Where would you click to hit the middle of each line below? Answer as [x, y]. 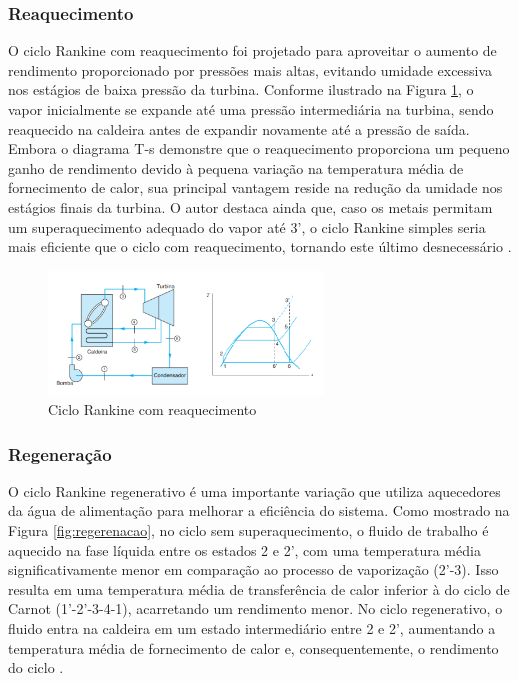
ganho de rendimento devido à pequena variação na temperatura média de [236, 167]
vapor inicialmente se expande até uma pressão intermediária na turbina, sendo [251, 109]
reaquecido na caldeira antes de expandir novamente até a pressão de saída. [239, 128]
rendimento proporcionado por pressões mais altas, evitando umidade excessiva [250, 69]
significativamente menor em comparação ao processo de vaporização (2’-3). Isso [253, 569]
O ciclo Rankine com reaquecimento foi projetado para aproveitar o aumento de [252, 50]
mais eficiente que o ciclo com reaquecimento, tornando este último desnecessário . [260, 246]
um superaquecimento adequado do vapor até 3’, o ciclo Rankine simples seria [247, 226]
